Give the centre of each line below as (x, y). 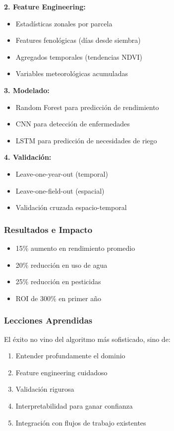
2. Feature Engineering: (45, 6)
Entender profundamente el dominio (70, 356)
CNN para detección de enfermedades (73, 124)
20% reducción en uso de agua (61, 265)
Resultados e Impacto (48, 229)
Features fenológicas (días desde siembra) (78, 40)
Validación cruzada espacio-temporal (71, 207)
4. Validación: (28, 157)
